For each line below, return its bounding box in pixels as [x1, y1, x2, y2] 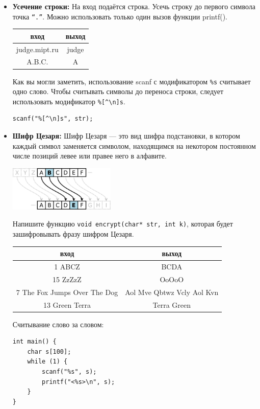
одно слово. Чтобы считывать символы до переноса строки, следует [12, 86, 224, 97]
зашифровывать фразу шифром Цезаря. [12, 229, 134, 239]
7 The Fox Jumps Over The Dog [16, 286, 118, 297]
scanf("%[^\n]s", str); [12, 115, 93, 123]
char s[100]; [27, 348, 71, 355]
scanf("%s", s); [42, 368, 97, 376]
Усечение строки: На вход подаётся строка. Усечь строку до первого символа [12, 1, 255, 11]
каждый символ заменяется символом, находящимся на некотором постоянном [12, 140, 256, 151]
